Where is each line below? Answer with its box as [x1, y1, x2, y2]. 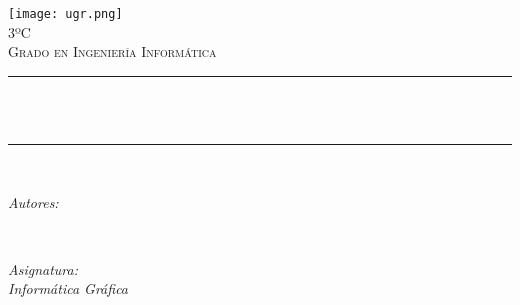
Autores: [8, 191, 59, 212]
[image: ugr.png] [8, 7, 123, 21]
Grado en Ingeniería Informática [8, 41, 217, 62]
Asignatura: [8, 258, 78, 279]
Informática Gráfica [8, 278, 129, 299]
